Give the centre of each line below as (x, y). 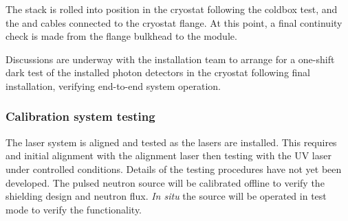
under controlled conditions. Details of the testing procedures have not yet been (174, 168)
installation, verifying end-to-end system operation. (113, 85)
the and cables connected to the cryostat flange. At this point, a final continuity (174, 22)
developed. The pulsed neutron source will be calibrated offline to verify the (165, 182)
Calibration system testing (80, 116)
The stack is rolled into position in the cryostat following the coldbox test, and (172, 9)
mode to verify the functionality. (74, 209)
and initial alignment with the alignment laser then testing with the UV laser (168, 155)
